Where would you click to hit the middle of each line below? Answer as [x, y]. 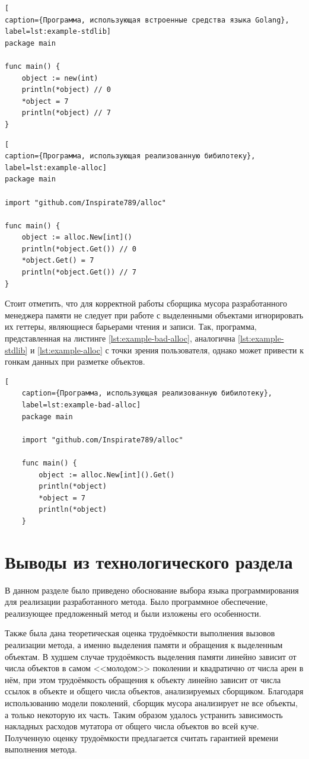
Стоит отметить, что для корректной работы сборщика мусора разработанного [146, 303]
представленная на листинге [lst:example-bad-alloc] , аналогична [120, 338]
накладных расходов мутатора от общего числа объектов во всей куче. [132, 726]
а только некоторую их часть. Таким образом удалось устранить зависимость [144, 714]
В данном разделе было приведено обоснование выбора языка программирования [152, 590]
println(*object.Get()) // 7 [79, 272]
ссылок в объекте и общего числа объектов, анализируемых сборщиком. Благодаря [154, 691]
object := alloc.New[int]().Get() [107, 475]
